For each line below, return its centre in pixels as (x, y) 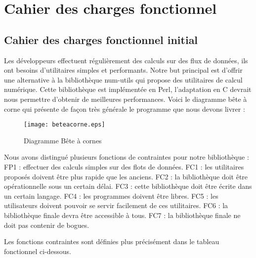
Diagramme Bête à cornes (63, 140)
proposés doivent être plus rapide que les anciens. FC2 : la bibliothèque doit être (126, 176)
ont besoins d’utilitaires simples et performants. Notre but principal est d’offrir (123, 70)
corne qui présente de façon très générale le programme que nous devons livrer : (125, 108)
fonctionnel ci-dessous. (38, 251)
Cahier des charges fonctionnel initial (101, 39)
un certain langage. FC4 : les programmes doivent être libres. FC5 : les (111, 195)
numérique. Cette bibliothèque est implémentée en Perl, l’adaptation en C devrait (128, 89)
